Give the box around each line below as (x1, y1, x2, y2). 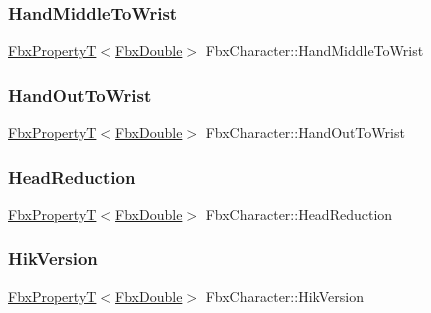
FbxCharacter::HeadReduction (205, 203, 393, 224)
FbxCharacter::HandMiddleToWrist (205, 40, 424, 61)
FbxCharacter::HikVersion (205, 285, 364, 306)
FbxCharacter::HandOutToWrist (205, 122, 405, 143)
